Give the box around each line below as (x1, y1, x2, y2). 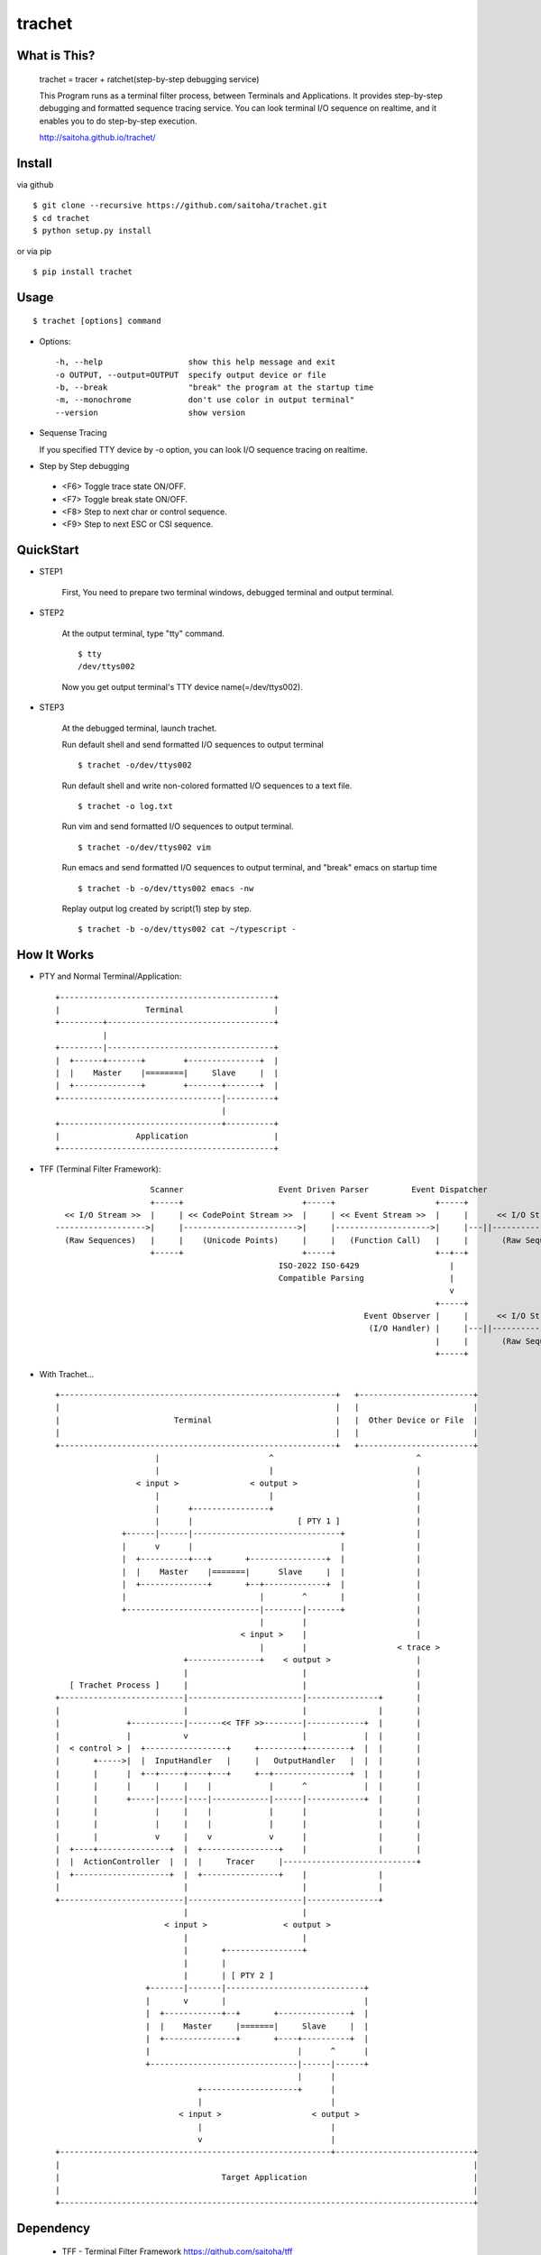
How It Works (16, 947, 95, 962)
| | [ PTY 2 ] (183, 1971, 274, 1980)
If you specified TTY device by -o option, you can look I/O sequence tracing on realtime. (39, 444, 369, 455)
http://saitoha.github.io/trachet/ (39, 132, 157, 143)
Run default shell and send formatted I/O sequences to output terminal (61, 739, 324, 750)
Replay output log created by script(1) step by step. (61, 903, 252, 915)
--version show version (55, 407, 246, 418)
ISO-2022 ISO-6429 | (278, 1260, 455, 1271)
